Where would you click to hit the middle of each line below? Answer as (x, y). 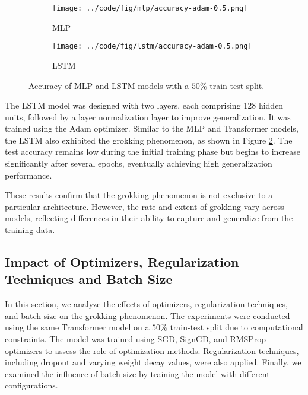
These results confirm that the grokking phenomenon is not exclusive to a (139, 195)
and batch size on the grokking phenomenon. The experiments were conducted (147, 315)
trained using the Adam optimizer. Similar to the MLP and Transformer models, (152, 128)
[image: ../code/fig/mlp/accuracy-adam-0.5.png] (150, 8)
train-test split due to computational (236, 327)
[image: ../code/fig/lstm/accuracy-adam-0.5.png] (152, 47)
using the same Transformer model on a (77, 327)
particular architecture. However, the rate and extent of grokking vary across (145, 206)
